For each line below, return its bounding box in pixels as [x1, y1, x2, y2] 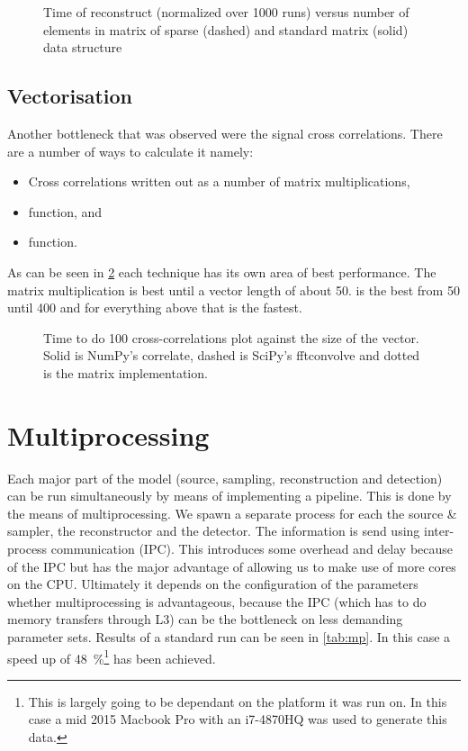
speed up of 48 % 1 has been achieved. [7, 646, 216, 667]
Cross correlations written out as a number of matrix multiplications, [28, 172, 410, 191]
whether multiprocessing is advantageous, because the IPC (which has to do [7, 592, 427, 611]
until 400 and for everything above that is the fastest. [7, 298, 302, 317]
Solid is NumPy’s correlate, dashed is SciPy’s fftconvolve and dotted [43, 346, 420, 365]
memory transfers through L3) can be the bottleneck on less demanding [7, 610, 403, 629]
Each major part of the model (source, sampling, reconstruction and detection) [7, 468, 443, 487]
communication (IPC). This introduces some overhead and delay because [50, 539, 454, 558]
